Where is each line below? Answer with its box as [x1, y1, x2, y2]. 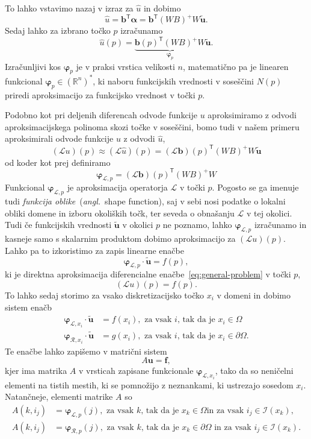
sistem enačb [5, 300, 52, 313]
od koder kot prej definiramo [5, 156, 111, 168]
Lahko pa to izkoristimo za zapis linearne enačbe [5, 244, 184, 256]
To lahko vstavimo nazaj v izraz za [5, 2, 134, 14]
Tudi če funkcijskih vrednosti [5, 218, 112, 231]
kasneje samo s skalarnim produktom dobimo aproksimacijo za [5, 232, 236, 245]
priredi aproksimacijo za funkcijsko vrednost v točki [5, 88, 196, 101]
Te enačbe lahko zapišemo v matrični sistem [5, 344, 167, 357]
